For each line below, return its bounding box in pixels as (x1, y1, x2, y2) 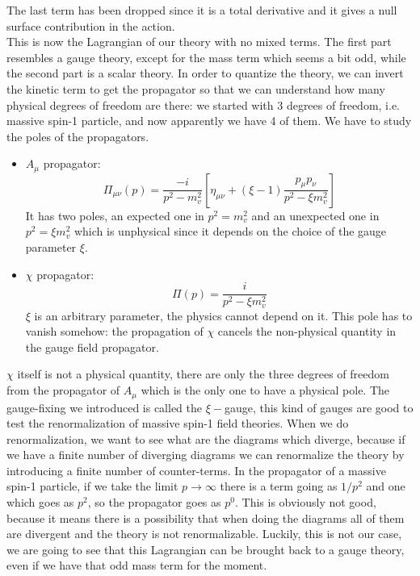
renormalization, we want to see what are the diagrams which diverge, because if (6, 430, 405, 447)
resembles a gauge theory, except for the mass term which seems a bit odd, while (6, 48, 406, 65)
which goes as (6, 494, 74, 511)
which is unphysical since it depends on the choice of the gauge (73, 223, 387, 240)
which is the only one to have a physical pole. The (141, 382, 390, 399)
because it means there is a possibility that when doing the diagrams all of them (6, 509, 405, 526)
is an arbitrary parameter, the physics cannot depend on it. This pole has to (34, 307, 413, 323)
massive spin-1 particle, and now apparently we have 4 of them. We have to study (6, 112, 412, 129)
